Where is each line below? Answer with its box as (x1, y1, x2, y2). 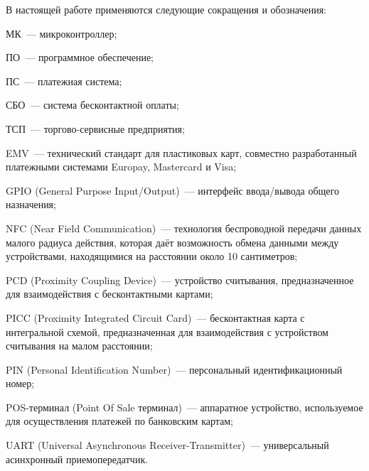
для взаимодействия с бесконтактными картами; (6, 286, 213, 301)
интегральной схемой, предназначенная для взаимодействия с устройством (6, 324, 328, 339)
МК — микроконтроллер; (6, 26, 117, 40)
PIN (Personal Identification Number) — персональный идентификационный (6, 362, 343, 377)
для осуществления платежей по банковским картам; (6, 413, 233, 428)
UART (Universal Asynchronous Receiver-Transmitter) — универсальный (6, 438, 329, 453)
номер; (6, 376, 35, 391)
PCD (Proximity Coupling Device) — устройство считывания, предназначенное (6, 272, 354, 287)
